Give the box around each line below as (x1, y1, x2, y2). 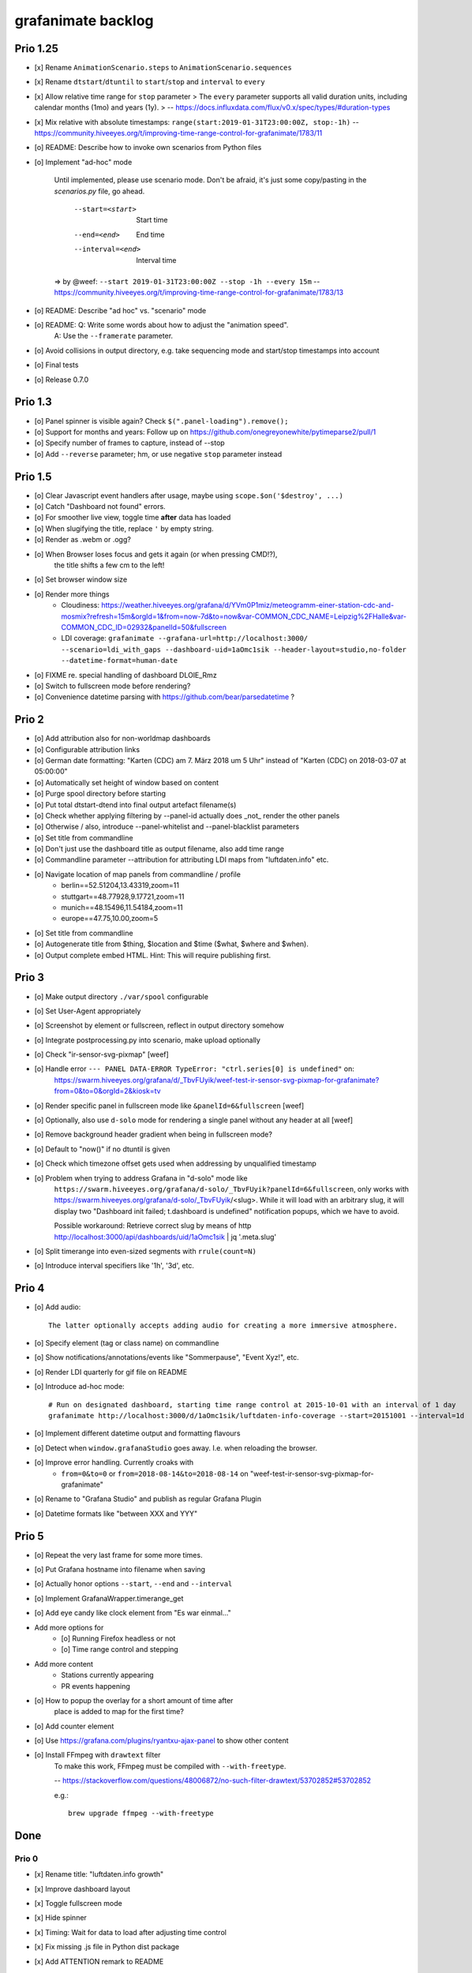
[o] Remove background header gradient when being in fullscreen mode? (34, 1129, 272, 1140)
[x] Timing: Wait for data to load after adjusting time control (34, 1927, 227, 1937)
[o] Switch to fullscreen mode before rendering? (34, 681, 191, 691)
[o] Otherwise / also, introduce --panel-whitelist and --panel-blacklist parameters (34, 822, 300, 832)
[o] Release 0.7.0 (34, 375, 89, 384)
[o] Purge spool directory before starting (34, 789, 166, 799)
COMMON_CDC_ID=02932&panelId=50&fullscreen (61, 622, 227, 631)
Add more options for (34, 1623, 104, 1632)
